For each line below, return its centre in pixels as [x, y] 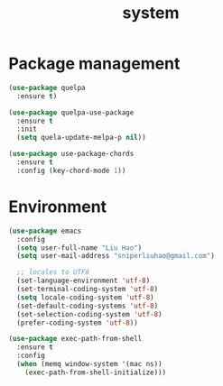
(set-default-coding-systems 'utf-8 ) [88, 306]
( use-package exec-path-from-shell [75, 339]
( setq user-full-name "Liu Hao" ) [79, 248]
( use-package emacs [45, 231]
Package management [94, 64]
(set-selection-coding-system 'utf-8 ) [90, 314]
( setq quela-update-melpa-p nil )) [81, 138]
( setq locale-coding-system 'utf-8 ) [85, 297]
